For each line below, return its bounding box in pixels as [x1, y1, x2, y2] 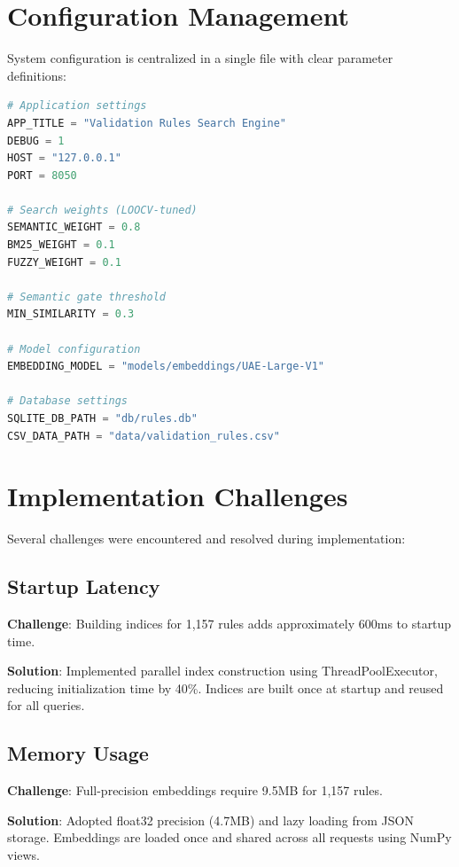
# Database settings [7, 394, 128, 408]
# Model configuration [7, 342, 141, 355]
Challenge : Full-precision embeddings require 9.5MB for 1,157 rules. [7, 781, 383, 800]
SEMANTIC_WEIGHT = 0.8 [7, 221, 141, 234]
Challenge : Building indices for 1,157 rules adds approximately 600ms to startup [7, 614, 452, 633]
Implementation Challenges [7, 478, 348, 514]
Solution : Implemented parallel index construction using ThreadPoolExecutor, [7, 661, 438, 680]
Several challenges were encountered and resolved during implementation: [7, 529, 406, 548]
